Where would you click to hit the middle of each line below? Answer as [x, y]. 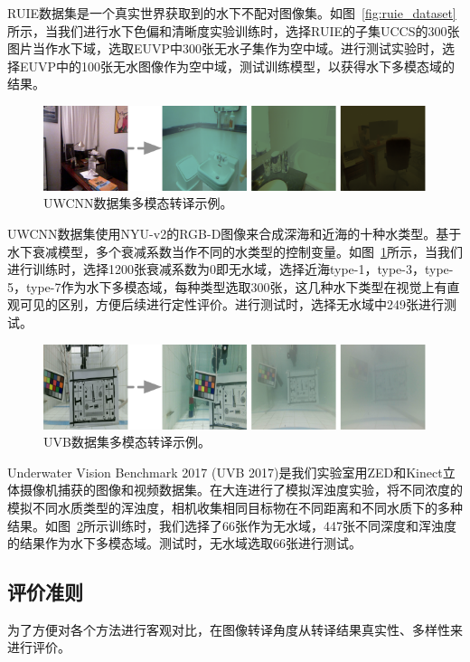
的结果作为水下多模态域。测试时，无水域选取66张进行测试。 [184, 543]
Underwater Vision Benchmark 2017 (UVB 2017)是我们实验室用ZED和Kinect [225, 472]
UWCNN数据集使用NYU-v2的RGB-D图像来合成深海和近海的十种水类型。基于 [235, 234]
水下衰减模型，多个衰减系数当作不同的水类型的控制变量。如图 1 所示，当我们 [235, 251]
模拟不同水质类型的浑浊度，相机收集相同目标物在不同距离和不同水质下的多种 [235, 507]
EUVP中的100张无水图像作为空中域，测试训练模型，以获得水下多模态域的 [237, 66]
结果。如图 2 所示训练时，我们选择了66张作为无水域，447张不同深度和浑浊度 [232, 525]
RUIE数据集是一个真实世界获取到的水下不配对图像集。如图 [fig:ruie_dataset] [232, 13]
